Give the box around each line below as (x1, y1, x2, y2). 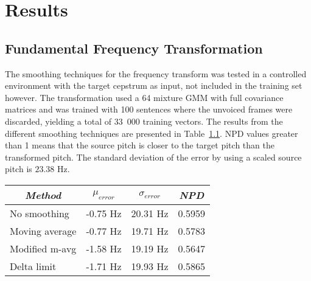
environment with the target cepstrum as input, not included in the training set (5, 79, 302, 92)
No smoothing (10, 206, 69, 220)
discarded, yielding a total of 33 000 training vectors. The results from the (5, 114, 283, 127)
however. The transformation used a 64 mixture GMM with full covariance (5, 91, 284, 103)
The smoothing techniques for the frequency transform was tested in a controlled (5, 67, 307, 80)
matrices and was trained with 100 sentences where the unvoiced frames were (5, 103, 293, 116)
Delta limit (10, 258, 57, 273)
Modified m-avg (10, 241, 77, 255)
